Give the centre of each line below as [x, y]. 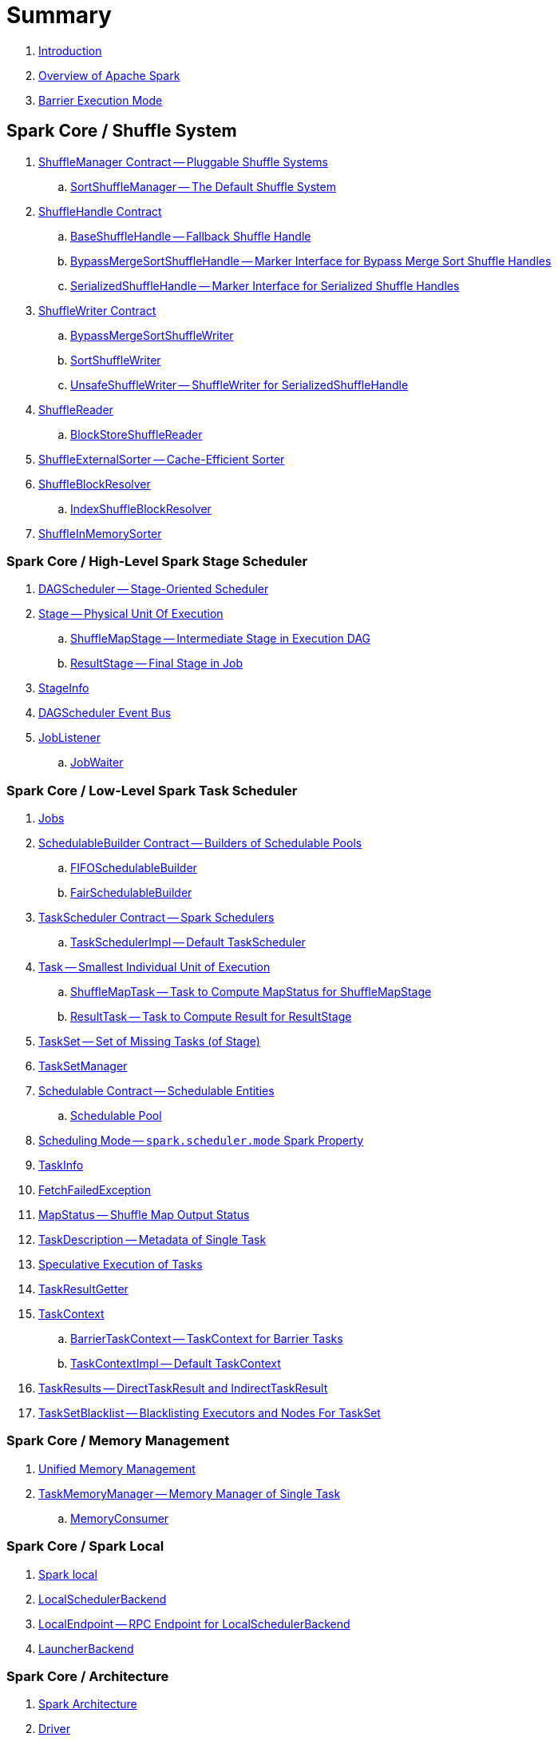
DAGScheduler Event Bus [105, 713]
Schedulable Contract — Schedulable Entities [156, 1091]
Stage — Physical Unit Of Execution [131, 614]
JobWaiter [97, 763]
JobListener [69, 738]
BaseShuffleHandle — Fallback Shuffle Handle [191, 236]
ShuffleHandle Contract [100, 211]
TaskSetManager [83, 1066]
